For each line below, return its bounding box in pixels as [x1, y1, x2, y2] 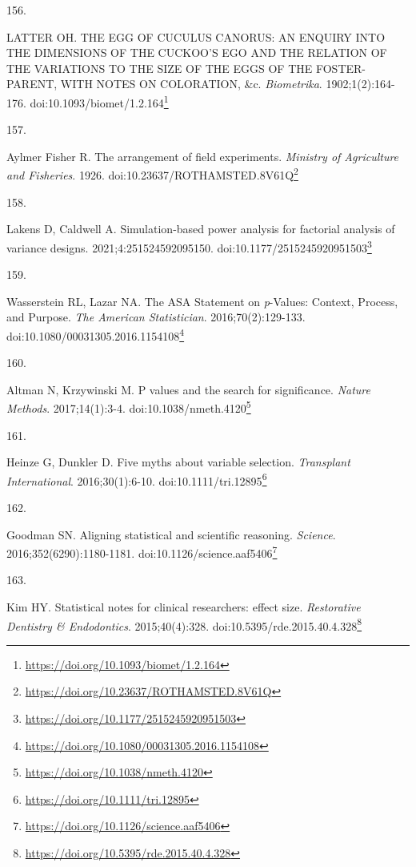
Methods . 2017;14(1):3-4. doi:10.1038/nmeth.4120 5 [6, 397, 251, 416]
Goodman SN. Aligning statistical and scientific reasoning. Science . [6, 526, 336, 542]
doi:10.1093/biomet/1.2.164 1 [30, 91, 169, 111]
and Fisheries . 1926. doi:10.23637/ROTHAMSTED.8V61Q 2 [6, 164, 298, 183]
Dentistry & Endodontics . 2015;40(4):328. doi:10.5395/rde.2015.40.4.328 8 [6, 615, 362, 634]
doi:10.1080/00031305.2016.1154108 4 [6, 325, 185, 344]
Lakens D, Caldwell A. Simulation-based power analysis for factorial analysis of [6, 220, 395, 237]
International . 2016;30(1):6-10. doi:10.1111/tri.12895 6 [6, 470, 267, 489]
